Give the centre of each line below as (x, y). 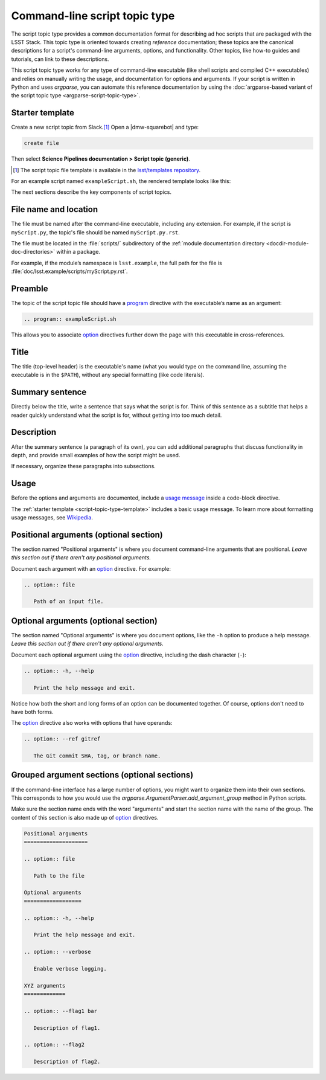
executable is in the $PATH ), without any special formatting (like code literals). (108, 375)
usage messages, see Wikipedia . (52, 518)
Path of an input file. (69, 602)
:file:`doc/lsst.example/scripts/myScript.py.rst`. (69, 271)
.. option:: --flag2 (54, 1045)
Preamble (30, 289)
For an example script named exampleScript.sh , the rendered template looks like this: (121, 181)
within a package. (78, 252)
